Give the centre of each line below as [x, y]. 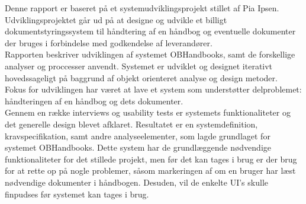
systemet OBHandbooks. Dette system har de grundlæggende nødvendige [138, 147]
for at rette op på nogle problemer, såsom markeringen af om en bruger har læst [150, 170]
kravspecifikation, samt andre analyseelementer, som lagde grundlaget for [138, 136]
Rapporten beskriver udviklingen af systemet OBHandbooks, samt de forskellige [150, 54]
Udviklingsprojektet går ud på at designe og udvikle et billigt [116, 19]
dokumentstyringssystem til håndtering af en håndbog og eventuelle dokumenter [150, 31]
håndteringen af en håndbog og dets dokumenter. [94, 101]
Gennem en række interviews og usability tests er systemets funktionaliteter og [148, 112]
